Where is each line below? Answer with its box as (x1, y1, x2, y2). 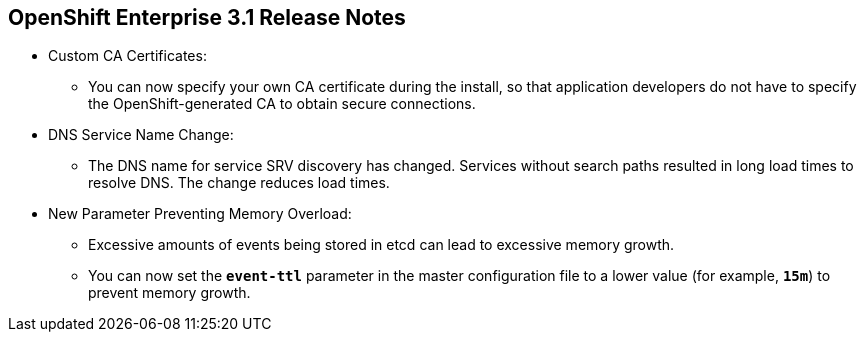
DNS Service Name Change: (48, 126, 234, 144)
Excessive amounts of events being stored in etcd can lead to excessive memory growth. (88, 236, 675, 254)
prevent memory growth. (88, 284, 251, 302)
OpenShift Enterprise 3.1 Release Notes (8, 5, 406, 30)
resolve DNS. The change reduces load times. (88, 174, 390, 192)
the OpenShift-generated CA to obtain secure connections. (88, 95, 476, 113)
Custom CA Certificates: (48, 47, 207, 65)
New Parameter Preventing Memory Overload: (48, 205, 352, 223)
